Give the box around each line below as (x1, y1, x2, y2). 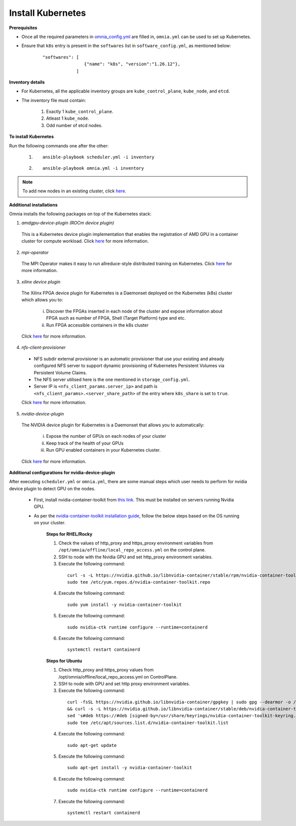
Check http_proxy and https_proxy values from (58, 667, 154, 673)
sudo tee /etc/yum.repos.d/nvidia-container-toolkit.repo (67, 579, 211, 585)
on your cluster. (34, 520, 66, 526)
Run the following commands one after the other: (9, 142, 109, 148)
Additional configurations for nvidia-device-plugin (9, 469, 115, 475)
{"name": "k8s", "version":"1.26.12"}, (84, 61, 181, 67)
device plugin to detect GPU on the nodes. (9, 485, 96, 492)
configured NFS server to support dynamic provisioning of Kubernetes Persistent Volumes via (34, 363, 224, 368)
